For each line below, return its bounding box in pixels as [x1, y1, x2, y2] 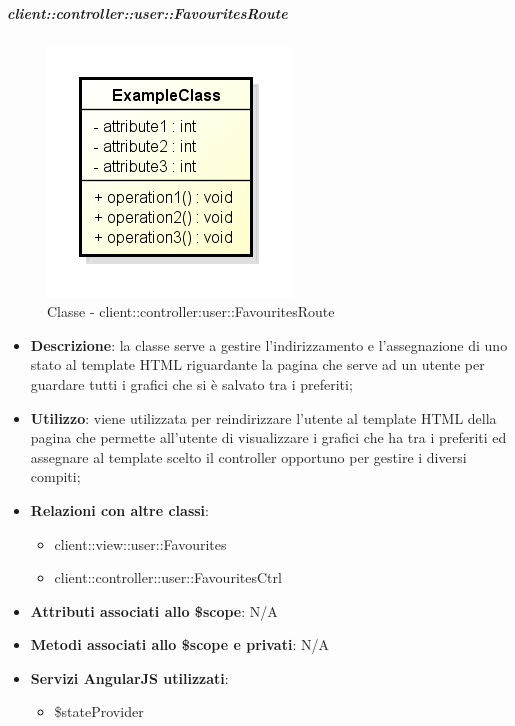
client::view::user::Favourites [54, 533, 227, 554]
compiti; [30, 466, 81, 487]
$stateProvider [54, 701, 144, 722]
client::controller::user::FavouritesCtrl [54, 567, 282, 588]
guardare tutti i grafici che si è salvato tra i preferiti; [30, 373, 353, 394]
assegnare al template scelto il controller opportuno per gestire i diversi [30, 446, 467, 467]
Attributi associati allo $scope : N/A [30, 600, 278, 621]
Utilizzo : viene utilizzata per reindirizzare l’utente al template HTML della [30, 407, 497, 428]
